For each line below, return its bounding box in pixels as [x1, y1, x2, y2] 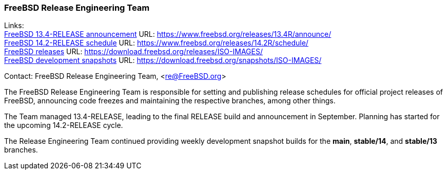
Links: [4, 21, 24, 30]
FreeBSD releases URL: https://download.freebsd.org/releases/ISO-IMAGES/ [4, 47, 263, 56]
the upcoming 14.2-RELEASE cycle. [4, 121, 123, 130]
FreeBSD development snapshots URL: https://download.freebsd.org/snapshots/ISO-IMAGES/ [4, 56, 322, 65]
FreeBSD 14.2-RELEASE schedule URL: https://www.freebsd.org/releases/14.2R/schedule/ [4, 38, 308, 48]
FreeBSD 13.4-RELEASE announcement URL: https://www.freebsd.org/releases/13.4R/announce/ [4, 30, 332, 39]
